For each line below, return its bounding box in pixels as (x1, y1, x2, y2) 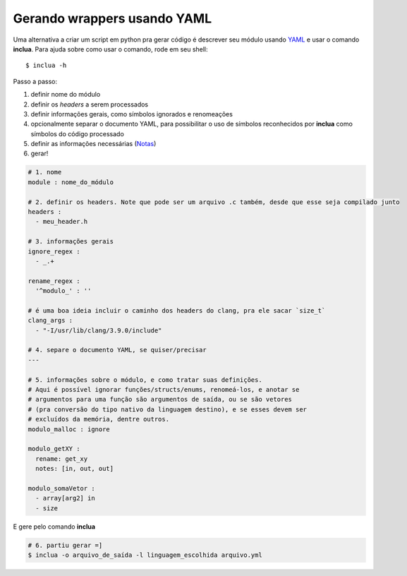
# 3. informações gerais (28, 237, 114, 246)
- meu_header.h (35, 217, 88, 226)
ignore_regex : (28, 247, 80, 256)
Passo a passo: (13, 77, 58, 85)
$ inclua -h (25, 61, 67, 70)
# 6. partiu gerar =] (28, 541, 103, 549)
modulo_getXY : (28, 445, 80, 453)
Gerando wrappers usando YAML (13, 11, 212, 26)
